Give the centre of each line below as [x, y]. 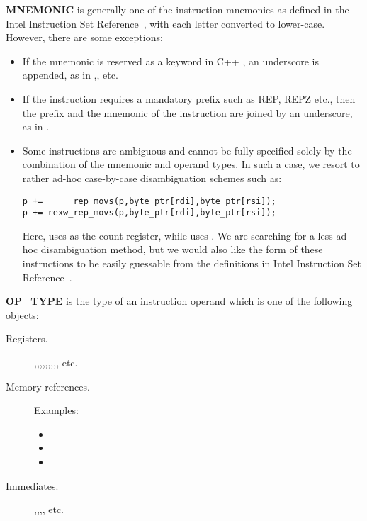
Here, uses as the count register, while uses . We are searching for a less [177, 235]
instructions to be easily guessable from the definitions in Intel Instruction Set [192, 263]
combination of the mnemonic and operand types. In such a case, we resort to [191, 164]
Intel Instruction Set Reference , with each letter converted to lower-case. [165, 23]
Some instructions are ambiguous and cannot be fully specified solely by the [187, 150]
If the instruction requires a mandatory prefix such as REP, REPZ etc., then [189, 98]
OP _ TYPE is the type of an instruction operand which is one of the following [179, 301]
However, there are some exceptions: [84, 37]
